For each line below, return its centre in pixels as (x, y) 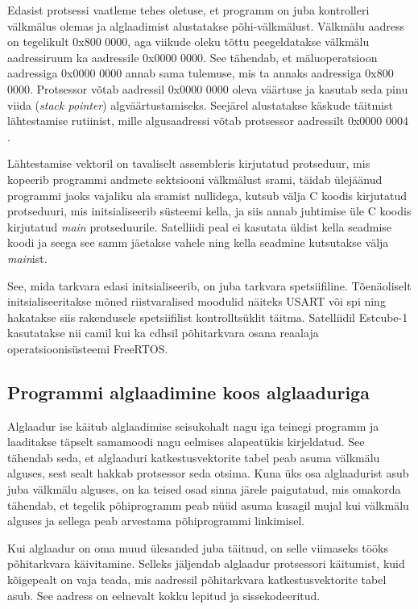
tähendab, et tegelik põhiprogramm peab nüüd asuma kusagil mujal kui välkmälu (208, 505)
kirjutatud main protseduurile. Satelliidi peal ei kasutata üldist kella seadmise (200, 226)
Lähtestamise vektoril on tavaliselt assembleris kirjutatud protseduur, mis (189, 163)
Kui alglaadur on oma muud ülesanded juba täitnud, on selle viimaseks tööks (198, 547)
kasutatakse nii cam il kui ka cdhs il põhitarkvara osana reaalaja (163, 333)
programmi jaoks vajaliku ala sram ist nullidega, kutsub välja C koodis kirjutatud (207, 195)
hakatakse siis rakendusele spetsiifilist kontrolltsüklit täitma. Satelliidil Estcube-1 (208, 317)
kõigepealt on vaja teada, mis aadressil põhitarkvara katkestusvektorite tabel (197, 580)
